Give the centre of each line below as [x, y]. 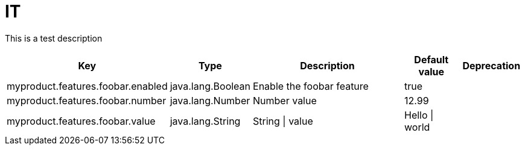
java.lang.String [205, 121]
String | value [283, 121]
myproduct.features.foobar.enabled [87, 86]
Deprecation [492, 65]
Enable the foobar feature [311, 86]
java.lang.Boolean [210, 86]
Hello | [419, 115]
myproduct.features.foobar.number [87, 100]
